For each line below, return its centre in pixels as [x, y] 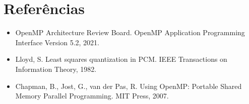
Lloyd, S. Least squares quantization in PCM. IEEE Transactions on [121, 59]
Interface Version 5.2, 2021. [57, 42]
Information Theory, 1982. [56, 69]
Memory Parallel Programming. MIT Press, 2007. [92, 96]
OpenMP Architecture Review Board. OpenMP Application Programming [130, 32]
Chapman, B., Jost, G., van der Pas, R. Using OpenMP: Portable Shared [129, 86]
